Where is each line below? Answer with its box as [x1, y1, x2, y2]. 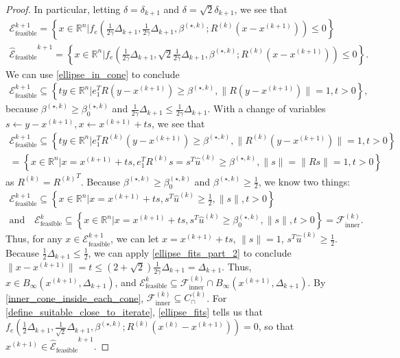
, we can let [110, 231, 159, 246]
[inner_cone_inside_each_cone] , [5, 290, 144, 305]
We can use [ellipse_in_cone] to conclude [5, 66, 180, 81]
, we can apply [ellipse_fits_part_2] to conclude [88, 245, 292, 259]
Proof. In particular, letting [5, 2, 121, 16]
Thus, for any [5, 231, 62, 246]
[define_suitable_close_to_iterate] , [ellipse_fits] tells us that [5, 304, 263, 318]
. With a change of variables [207, 101, 326, 116]
